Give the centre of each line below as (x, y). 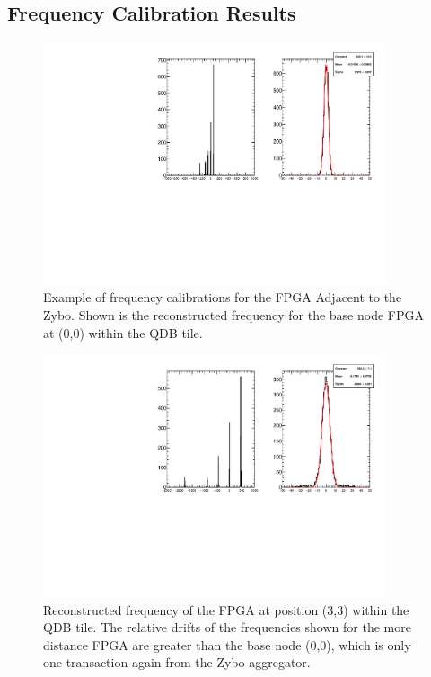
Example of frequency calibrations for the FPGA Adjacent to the (223, 297)
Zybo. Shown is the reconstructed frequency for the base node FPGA (234, 315)
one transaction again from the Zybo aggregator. (177, 662)
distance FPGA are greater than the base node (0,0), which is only (227, 644)
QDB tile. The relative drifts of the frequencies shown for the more (227, 627)
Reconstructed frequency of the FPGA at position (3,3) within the (226, 609)
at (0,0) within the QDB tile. (123, 332)
